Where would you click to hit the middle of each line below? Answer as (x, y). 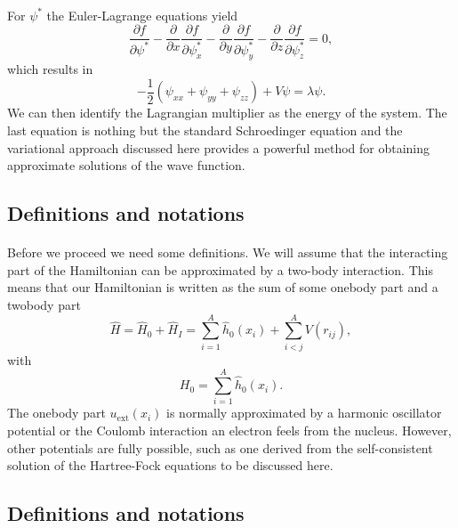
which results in (50, 69)
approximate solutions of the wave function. (126, 165)
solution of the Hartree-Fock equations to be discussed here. (170, 465)
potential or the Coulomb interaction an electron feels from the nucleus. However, (229, 431)
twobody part (44, 304)
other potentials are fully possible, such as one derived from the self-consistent (220, 447)
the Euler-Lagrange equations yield (142, 15)
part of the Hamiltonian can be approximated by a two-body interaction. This (220, 269)
